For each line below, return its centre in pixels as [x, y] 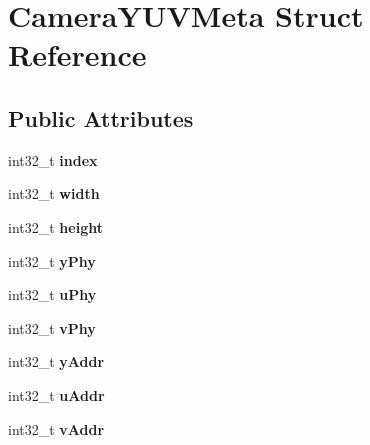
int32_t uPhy [52, 294]
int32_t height [55, 226]
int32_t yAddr [56, 361]
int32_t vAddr [56, 428]
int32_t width [54, 193]
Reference [77, 54]
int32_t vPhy [52, 327]
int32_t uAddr [56, 394]
